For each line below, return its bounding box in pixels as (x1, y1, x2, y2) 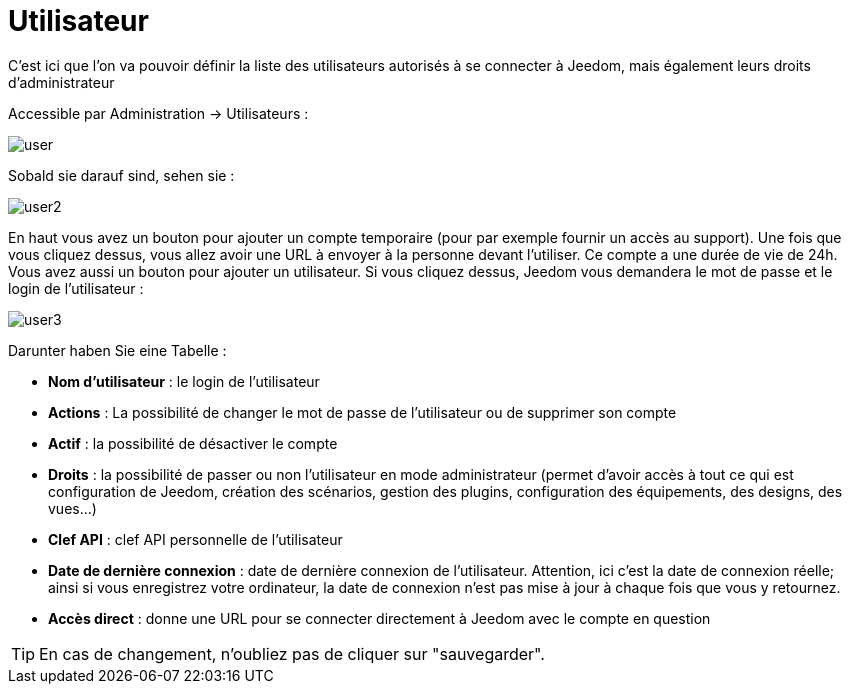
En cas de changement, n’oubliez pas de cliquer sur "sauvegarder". (39, 643, 545, 664)
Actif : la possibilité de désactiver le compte (48, 434, 338, 452)
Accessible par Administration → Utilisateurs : (8, 104, 309, 122)
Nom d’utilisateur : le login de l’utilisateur (48, 372, 320, 390)
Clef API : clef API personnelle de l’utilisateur (48, 530, 343, 548)
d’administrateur (8, 73, 115, 91)
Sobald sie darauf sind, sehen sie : (8, 166, 235, 184)
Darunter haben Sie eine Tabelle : (8, 341, 227, 359)
